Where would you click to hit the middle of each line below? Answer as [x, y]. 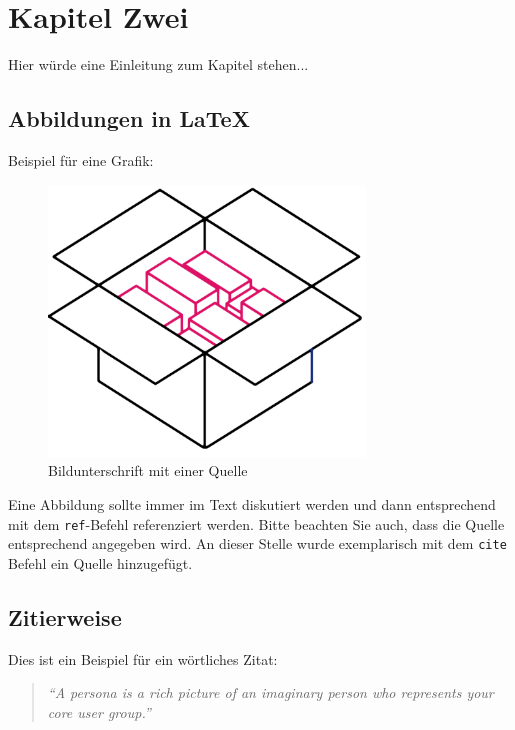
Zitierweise [65, 616]
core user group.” [99, 711]
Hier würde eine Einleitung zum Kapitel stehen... [158, 64]
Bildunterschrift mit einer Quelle [148, 470]
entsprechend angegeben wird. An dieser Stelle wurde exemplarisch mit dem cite [257, 543]
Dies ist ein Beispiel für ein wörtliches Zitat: [143, 658]
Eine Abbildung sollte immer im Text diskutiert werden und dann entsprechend [252, 503]
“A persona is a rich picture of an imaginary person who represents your [270, 692]
